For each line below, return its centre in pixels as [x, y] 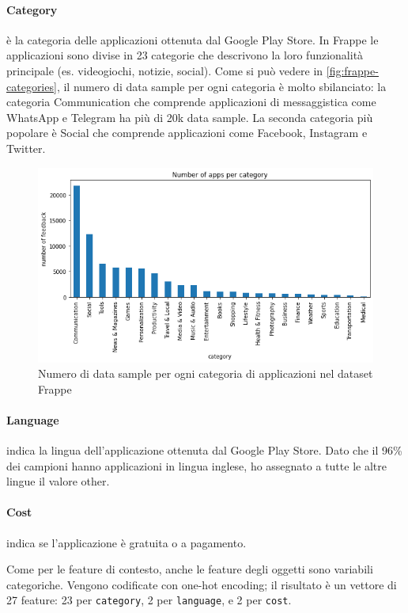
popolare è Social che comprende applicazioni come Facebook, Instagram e [187, 133]
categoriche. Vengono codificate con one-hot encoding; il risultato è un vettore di [202, 584]
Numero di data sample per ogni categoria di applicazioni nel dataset [206, 373]
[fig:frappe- [352, 70]
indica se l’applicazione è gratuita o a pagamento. [127, 542]
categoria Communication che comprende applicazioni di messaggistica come [191, 102]
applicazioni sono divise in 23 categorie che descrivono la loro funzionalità [185, 55]
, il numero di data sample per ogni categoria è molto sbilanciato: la [221, 86]
